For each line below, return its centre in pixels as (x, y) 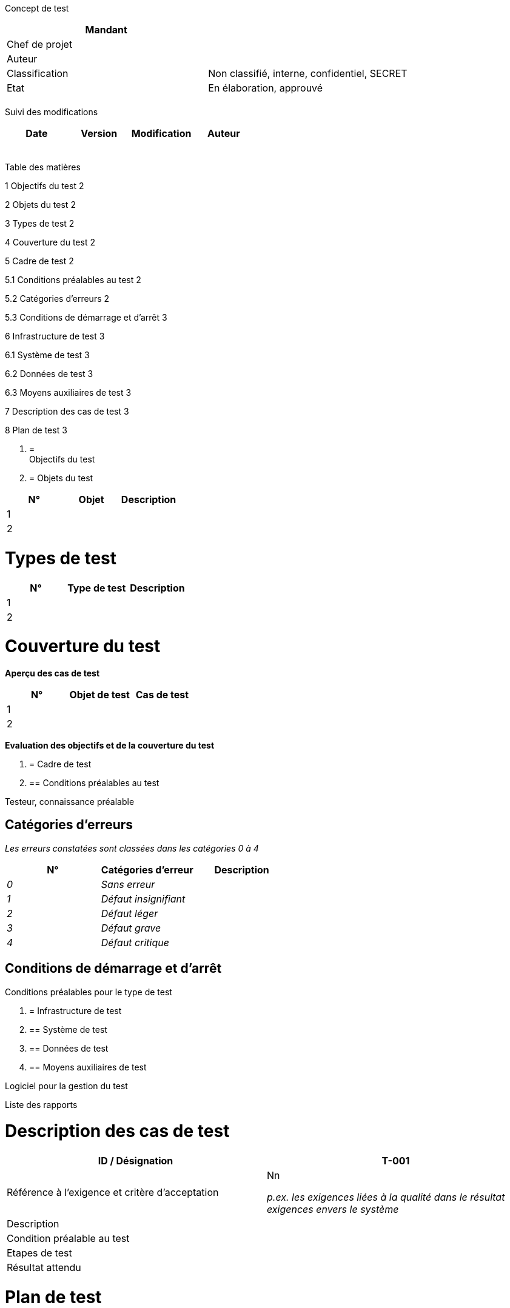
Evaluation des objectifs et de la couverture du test (110, 745)
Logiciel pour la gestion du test (66, 1086)
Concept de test (37, 8)
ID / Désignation (136, 1161)
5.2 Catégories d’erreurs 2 (57, 299)
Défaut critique (135, 942)
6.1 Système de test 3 (47, 355)
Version (99, 133)
